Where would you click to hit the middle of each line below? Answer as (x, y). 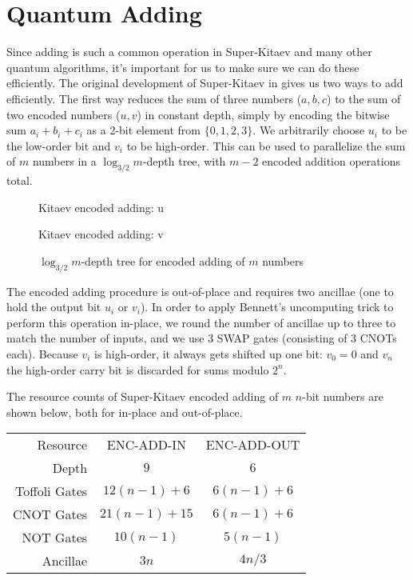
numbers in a (64, 161)
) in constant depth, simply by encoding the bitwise (263, 114)
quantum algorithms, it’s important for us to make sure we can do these (183, 67)
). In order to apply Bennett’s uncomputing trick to (267, 307)
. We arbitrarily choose (309, 130)
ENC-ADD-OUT (253, 445)
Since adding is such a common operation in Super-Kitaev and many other (189, 52)
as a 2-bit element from (143, 130)
